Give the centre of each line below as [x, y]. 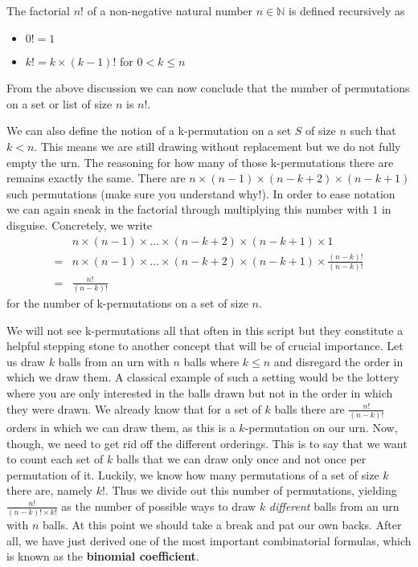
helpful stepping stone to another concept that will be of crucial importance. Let [205, 346]
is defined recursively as [347, 10]
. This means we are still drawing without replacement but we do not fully [217, 146]
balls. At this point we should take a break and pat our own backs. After [222, 525]
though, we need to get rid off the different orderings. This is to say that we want [207, 443]
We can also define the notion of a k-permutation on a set [149, 131]
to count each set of [55, 459]
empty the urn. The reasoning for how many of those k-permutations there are [200, 162]
